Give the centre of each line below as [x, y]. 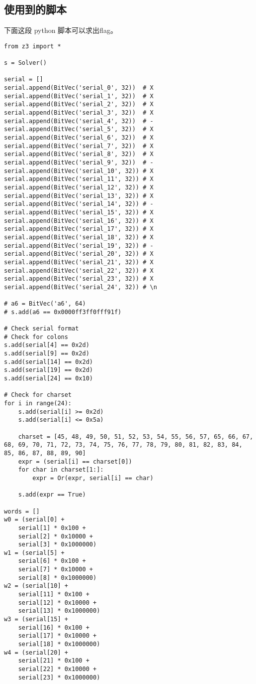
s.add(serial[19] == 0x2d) [48, 370]
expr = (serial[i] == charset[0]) [75, 461]
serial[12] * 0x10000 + [57, 602]
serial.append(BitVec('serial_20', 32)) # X [79, 254]
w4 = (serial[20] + [36, 652]
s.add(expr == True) [52, 495]
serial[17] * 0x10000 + [57, 636]
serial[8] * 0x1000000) [57, 578]
